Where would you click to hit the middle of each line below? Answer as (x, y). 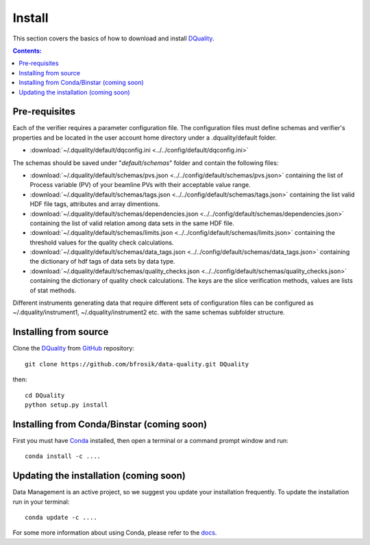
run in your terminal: (41, 502)
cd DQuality (45, 395)
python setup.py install (66, 405)
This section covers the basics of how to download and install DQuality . (113, 38)
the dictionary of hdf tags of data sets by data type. (102, 262)
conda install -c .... (63, 456)
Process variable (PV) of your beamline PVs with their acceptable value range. (140, 185)
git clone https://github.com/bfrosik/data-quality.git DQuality (137, 364)
